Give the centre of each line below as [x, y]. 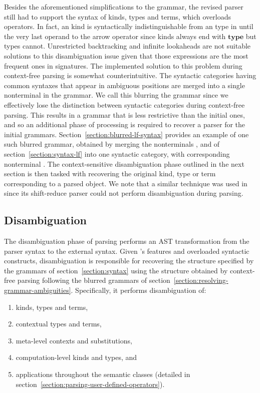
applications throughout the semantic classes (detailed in [103, 374]
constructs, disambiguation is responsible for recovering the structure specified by [129, 261]
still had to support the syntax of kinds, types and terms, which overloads [117, 16]
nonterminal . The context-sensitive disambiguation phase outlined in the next [124, 163]
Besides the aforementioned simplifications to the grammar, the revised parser [124, 7]
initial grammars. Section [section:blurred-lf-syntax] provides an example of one [126, 134]
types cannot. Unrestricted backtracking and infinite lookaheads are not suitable [127, 46]
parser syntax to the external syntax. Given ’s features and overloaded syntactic [127, 251]
